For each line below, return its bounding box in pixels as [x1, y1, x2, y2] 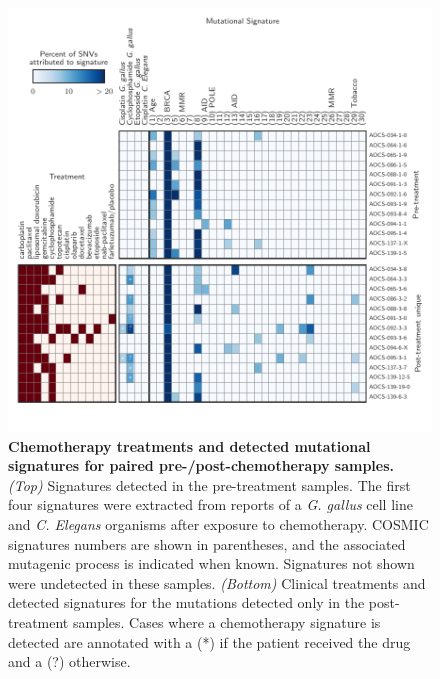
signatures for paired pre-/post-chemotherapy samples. [8, 455, 394, 476]
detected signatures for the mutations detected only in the [8, 592, 365, 613]
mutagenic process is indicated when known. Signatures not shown [8, 553, 415, 574]
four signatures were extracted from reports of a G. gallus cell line [8, 494, 413, 515]
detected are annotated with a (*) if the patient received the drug [8, 631, 411, 652]
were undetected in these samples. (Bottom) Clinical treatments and [8, 572, 426, 593]
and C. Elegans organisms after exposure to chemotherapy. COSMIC [8, 513, 429, 534]
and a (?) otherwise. [8, 651, 131, 672]
